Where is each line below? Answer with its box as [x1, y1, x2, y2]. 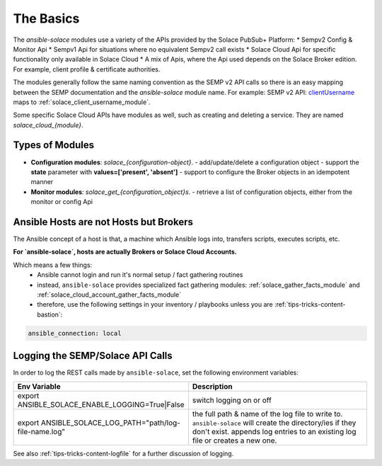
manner [30, 178, 54, 186]
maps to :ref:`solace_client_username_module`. [13, 98, 151, 106]
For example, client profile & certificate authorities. [13, 64, 161, 74]
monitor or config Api [30, 198, 93, 206]
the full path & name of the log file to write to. [192, 409, 343, 419]
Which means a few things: [13, 261, 93, 269]
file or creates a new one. [192, 436, 277, 445]
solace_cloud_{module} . [13, 120, 84, 129]
